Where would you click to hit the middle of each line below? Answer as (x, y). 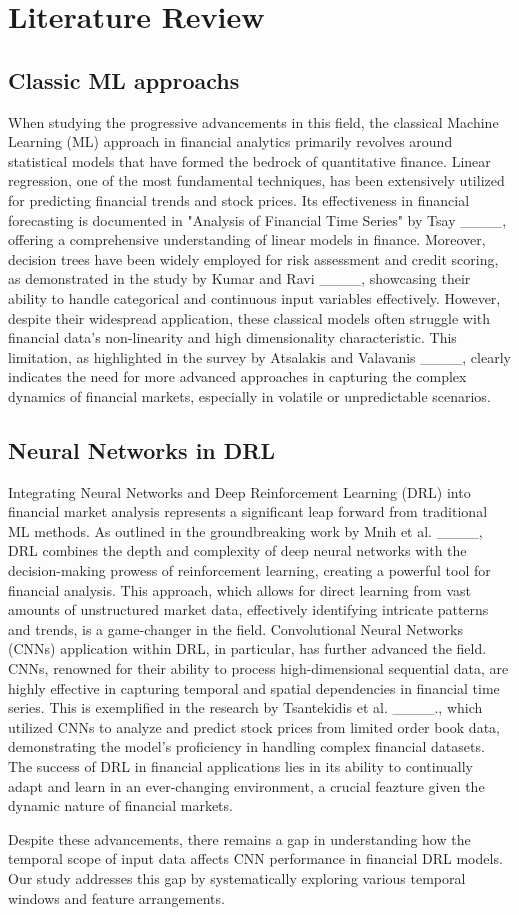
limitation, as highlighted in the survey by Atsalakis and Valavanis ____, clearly (259, 356)
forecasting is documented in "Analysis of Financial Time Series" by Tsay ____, (257, 219)
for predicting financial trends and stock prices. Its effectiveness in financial (239, 199)
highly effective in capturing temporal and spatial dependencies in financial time (254, 687)
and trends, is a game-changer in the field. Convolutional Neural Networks (235, 628)
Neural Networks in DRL (141, 449)
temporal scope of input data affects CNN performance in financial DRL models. (255, 858)
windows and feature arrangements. (116, 897)
